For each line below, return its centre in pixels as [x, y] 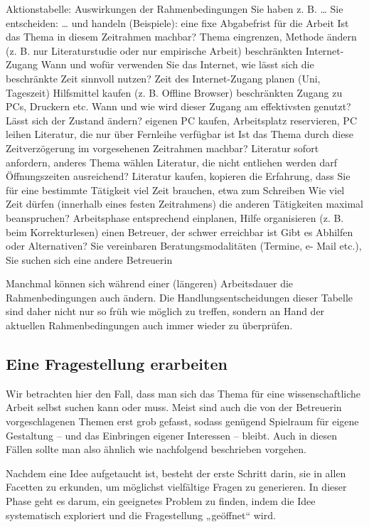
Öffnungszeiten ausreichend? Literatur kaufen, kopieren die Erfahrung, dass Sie [178, 176]
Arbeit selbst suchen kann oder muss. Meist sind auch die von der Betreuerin [174, 407]
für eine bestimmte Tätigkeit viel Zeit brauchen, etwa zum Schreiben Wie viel [175, 190]
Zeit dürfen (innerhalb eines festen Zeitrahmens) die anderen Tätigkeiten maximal [184, 204]
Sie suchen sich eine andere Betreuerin [89, 259]
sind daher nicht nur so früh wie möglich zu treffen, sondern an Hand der [165, 311]
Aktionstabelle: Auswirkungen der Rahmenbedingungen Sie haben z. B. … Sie [175, 9]
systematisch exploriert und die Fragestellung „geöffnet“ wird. [141, 515]
